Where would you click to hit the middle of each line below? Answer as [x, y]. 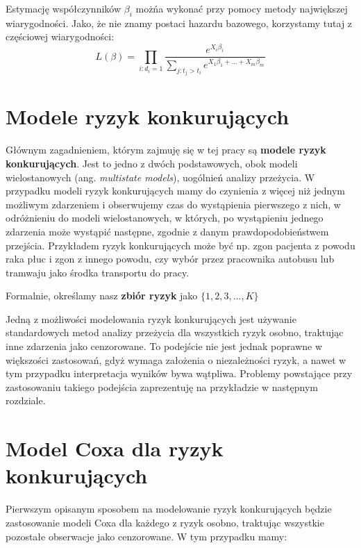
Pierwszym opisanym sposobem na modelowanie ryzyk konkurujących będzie [169, 509]
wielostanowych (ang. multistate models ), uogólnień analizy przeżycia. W [160, 177]
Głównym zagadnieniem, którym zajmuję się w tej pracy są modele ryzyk [166, 150]
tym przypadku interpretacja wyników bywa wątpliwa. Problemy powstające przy [179, 373]
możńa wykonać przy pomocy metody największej [242, 8]
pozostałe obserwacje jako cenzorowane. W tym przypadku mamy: [146, 536]
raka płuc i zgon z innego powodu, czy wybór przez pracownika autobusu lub [170, 259]
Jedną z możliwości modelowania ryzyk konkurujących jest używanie [151, 318]
